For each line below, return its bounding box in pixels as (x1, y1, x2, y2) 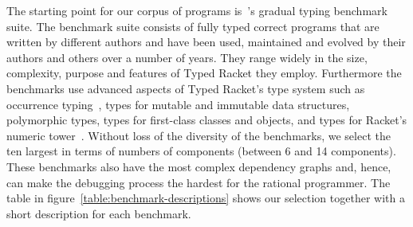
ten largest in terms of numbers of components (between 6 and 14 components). (6, 143, 396, 159)
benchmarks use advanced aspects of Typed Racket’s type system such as (6, 80, 365, 96)
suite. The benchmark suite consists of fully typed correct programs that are (6, 18, 380, 34)
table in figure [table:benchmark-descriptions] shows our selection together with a (6, 190, 405, 206)
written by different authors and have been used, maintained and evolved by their (6, 33, 406, 50)
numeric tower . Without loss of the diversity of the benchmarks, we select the (6, 127, 391, 143)
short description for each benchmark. (6, 205, 191, 221)
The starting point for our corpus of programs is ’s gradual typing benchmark (6, 2, 387, 18)
